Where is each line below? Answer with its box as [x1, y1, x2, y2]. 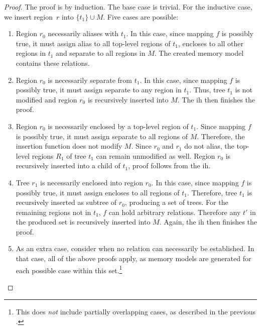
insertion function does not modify [16, 141, 122, 151]
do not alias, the [184, 141, 234, 151]
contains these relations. [16, 57, 90, 68]
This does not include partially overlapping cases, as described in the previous [16, 306, 256, 316]
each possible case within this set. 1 [16, 263, 122, 275]
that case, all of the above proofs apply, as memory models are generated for [16, 253, 251, 264]
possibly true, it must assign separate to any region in [16, 84, 182, 95]
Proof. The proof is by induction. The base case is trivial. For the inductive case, [4, 2, 252, 12]
